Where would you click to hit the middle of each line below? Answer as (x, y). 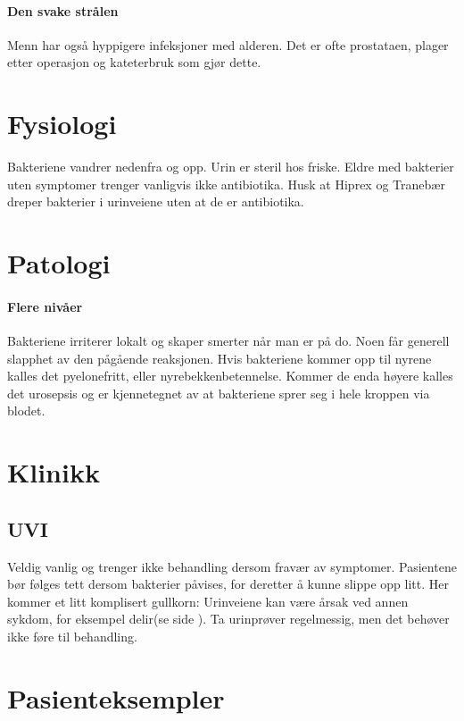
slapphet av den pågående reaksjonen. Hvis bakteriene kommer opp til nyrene (220, 358)
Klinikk (54, 472)
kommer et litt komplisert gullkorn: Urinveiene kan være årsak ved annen (208, 601)
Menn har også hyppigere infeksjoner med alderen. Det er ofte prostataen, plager (228, 44)
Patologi (59, 263)
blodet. (26, 411)
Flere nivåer (45, 306)
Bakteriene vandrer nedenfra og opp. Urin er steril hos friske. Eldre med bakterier (231, 167)
